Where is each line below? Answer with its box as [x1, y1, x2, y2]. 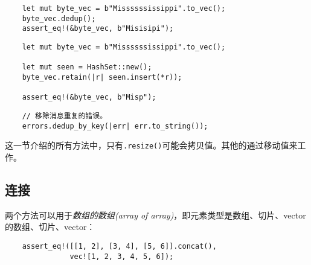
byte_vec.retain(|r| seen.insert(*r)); [22, 72, 182, 81]
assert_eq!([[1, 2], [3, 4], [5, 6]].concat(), [22, 241, 217, 251]
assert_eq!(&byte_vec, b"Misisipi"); [22, 24, 174, 33]
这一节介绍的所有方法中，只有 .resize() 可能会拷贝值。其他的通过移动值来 [5, 139, 298, 152]
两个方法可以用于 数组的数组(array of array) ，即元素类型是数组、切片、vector [5, 208, 306, 221]
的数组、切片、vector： [5, 220, 95, 233]
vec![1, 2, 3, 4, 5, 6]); [69, 252, 174, 261]
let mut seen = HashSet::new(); [22, 63, 152, 72]
